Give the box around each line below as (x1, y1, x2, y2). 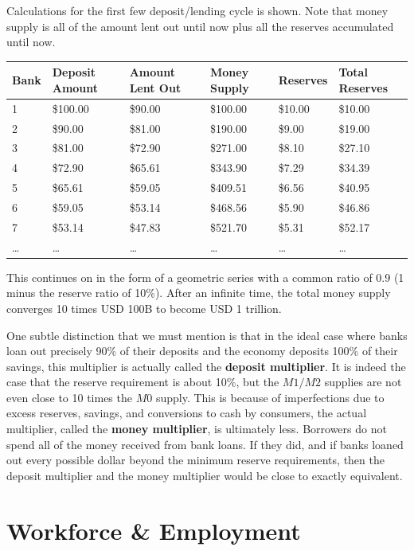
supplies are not (324, 373, 402, 390)
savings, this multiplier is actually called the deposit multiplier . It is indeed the (6, 358, 406, 374)
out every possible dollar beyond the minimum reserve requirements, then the (6, 451, 385, 468)
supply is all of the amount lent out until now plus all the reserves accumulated (6, 18, 394, 34)
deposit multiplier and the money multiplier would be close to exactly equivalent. (6, 467, 403, 483)
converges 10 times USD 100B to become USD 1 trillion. (6, 299, 282, 316)
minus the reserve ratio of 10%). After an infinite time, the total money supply (6, 284, 391, 301)
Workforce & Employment (6, 514, 301, 546)
